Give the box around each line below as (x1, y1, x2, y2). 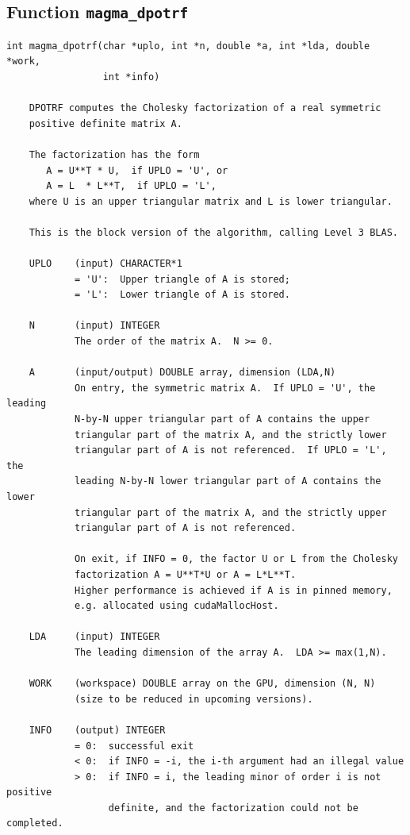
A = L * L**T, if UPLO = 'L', (46, 180, 216, 192)
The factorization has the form (29, 148, 200, 160)
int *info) (102, 71, 160, 83)
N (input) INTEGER (29, 320, 160, 332)
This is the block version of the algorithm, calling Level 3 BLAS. (29, 226, 398, 238)
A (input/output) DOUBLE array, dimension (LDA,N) (29, 367, 336, 379)
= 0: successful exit (74, 740, 194, 752)
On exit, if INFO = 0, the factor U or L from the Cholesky (74, 553, 398, 565)
